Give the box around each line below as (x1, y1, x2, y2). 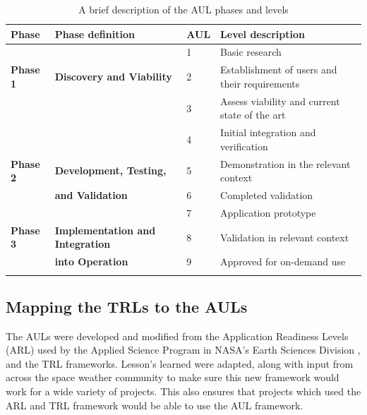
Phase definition (54, 26, 135, 41)
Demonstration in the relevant (220, 156, 351, 171)
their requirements (220, 76, 300, 90)
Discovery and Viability (54, 69, 172, 84)
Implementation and (54, 222, 156, 237)
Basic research (220, 44, 282, 59)
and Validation (54, 188, 128, 203)
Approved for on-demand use (220, 254, 346, 269)
